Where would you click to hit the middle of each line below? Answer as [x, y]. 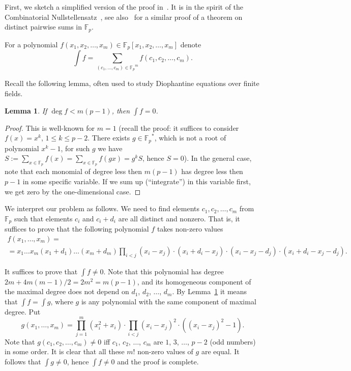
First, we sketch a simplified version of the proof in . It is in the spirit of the [124, 7]
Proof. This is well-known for [50, 127]
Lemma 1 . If [26, 110]
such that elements [43, 218]
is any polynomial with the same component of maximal [169, 301]
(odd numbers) [233, 341]
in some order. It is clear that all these [65, 351]
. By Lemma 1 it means [210, 291]
